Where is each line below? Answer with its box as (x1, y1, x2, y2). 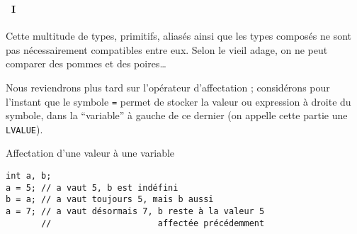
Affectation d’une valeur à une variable (6, 145, 175, 160)
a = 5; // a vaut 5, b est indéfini (6, 182, 178, 193)
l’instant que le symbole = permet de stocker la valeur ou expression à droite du (6, 94, 351, 108)
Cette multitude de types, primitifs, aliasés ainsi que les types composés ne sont (6, 28, 352, 43)
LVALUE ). (6, 121, 43, 136)
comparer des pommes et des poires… (6, 56, 166, 71)
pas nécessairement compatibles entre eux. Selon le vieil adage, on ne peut (6, 42, 328, 57)
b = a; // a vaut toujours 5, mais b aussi (6, 194, 214, 205)
